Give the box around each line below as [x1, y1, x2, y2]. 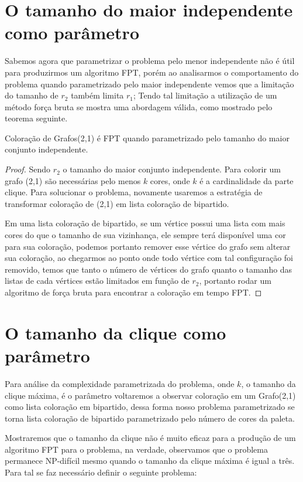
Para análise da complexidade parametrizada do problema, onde [5, 377, 235, 389]
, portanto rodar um [199, 274, 271, 287]
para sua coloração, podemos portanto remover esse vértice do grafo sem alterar [5, 240, 291, 252]
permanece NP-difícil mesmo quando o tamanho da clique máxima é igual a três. [5, 454, 295, 467]
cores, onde [150, 174, 190, 186]
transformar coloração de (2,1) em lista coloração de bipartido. [5, 197, 229, 209]
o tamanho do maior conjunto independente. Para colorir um [63, 163, 281, 175]
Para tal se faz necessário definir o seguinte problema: [5, 466, 197, 478]
